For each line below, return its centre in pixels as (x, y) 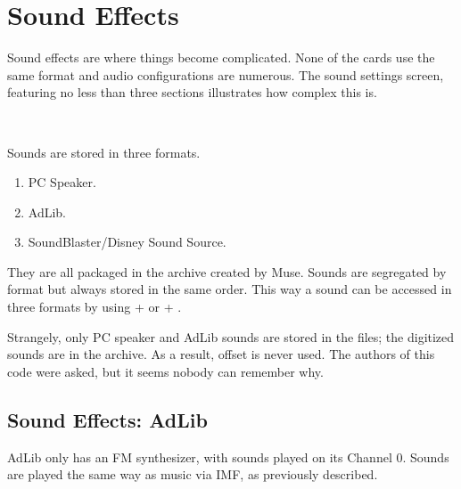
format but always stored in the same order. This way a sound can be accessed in (230, 289)
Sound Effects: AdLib (107, 419)
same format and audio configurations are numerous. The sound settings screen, (226, 74)
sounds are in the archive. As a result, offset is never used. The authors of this (221, 354)
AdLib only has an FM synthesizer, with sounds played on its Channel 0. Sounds (228, 456)
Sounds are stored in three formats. (104, 152)
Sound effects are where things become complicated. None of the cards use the (221, 57)
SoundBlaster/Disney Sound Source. (127, 242)
